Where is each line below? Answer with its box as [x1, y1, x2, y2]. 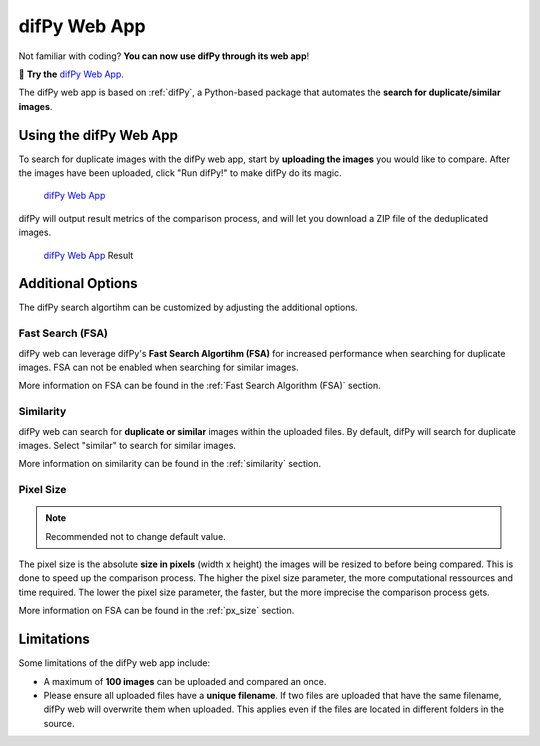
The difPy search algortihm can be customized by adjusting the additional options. [18, 301, 359, 314]
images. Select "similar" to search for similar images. [18, 439, 237, 451]
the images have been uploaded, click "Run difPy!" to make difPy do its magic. [18, 167, 342, 179]
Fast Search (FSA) [18, 326, 109, 340]
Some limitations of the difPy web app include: [18, 657, 210, 669]
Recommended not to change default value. [45, 530, 227, 542]
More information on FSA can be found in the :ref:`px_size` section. [18, 605, 295, 617]
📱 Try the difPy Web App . [18, 68, 124, 80]
